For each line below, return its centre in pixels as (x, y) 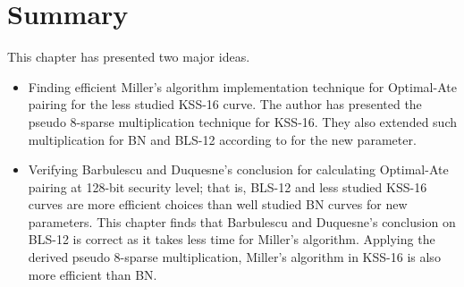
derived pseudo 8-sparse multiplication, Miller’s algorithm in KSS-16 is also (234, 257)
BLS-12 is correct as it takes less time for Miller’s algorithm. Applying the (232, 239)
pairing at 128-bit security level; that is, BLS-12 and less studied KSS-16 (228, 186)
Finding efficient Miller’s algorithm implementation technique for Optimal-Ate (242, 86)
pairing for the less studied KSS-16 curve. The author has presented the (225, 104)
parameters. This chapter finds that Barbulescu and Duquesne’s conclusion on (242, 221)
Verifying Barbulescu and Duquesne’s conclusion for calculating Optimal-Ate (238, 169)
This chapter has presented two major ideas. (129, 57)
